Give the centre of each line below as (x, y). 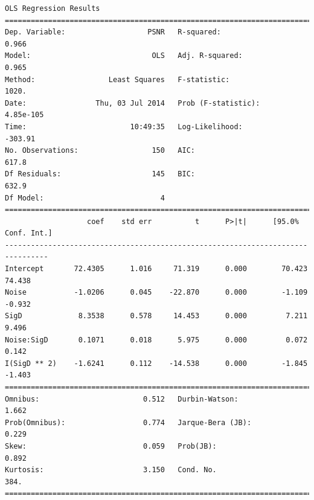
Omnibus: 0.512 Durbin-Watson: (122, 399)
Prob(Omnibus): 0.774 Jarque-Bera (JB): (128, 422)
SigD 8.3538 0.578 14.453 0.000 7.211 (156, 316)
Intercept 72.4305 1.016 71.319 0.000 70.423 (156, 269)
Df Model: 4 (85, 198)
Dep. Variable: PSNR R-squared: (113, 32)
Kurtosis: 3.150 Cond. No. (111, 470)
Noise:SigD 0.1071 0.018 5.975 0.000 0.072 (156, 340)
